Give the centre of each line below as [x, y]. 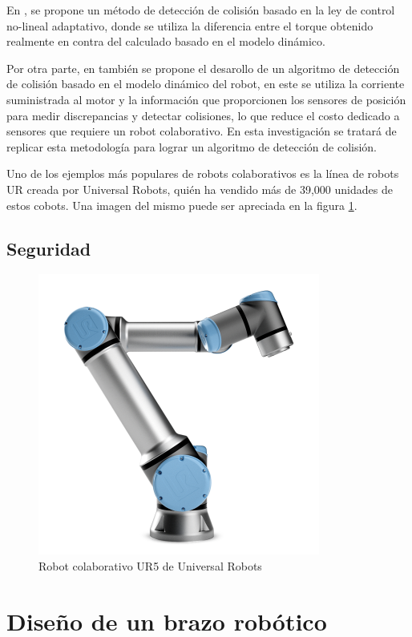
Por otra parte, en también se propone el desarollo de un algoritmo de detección [203, 68]
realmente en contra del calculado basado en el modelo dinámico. [166, 41]
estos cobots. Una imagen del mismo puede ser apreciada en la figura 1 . [182, 205]
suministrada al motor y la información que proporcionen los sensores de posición [206, 99]
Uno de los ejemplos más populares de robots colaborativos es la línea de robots [203, 173]
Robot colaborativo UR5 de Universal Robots [150, 565]
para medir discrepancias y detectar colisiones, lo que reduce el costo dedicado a [203, 115]
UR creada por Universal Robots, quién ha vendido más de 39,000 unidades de [200, 189]
